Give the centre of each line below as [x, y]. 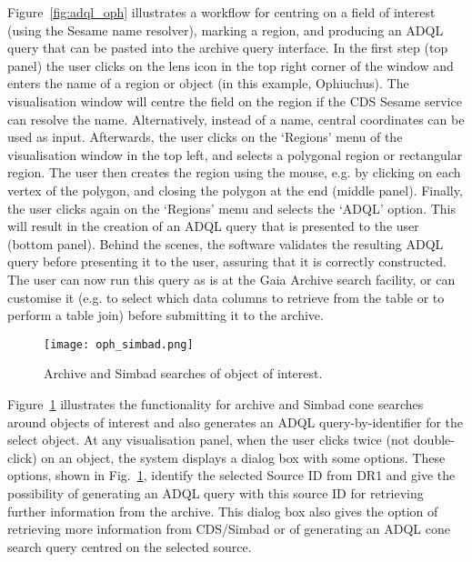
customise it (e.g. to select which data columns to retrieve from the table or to [226, 297]
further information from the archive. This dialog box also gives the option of [223, 511]
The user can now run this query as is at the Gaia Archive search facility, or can [231, 279]
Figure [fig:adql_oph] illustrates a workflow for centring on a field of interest [221, 12]
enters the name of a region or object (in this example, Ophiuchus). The [208, 83]
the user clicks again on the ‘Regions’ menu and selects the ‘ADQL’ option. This [231, 208]
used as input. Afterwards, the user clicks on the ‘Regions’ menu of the [205, 137]
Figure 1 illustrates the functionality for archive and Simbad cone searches [216, 403]
